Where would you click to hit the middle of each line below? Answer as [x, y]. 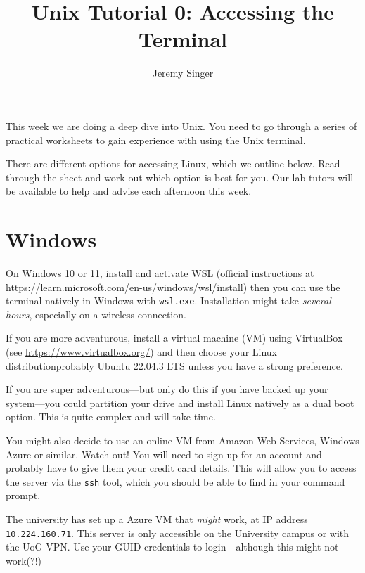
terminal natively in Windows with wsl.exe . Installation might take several [168, 301]
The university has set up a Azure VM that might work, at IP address [157, 519]
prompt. [23, 495]
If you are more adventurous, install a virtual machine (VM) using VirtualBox [174, 338]
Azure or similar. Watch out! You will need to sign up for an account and [164, 454]
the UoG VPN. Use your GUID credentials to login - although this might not [172, 547]
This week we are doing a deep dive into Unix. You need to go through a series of [181, 125]
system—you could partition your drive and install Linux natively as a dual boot [180, 403]
